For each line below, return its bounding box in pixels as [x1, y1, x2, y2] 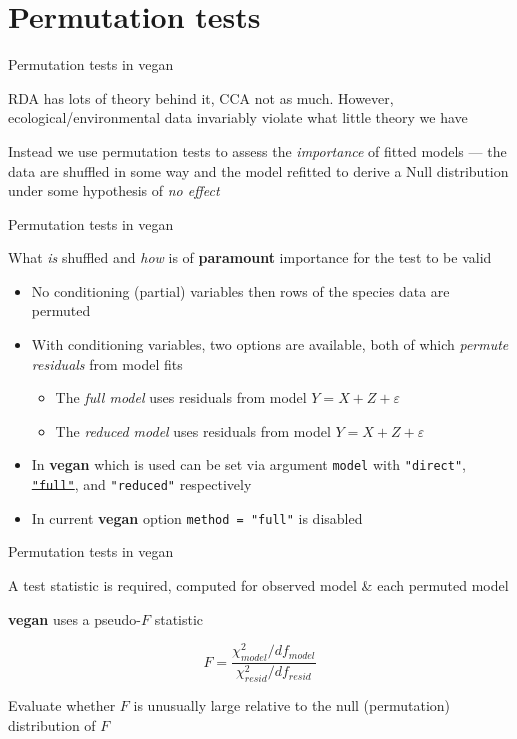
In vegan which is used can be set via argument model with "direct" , [31, 454, 466, 475]
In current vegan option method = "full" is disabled [31, 507, 363, 528]
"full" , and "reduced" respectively [31, 474, 252, 495]
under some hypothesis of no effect [8, 180, 220, 201]
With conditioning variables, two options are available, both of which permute [31, 334, 509, 355]
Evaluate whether [8, 695, 116, 716]
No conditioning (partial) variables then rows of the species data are [31, 280, 450, 301]
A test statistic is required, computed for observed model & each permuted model [8, 575, 509, 595]
